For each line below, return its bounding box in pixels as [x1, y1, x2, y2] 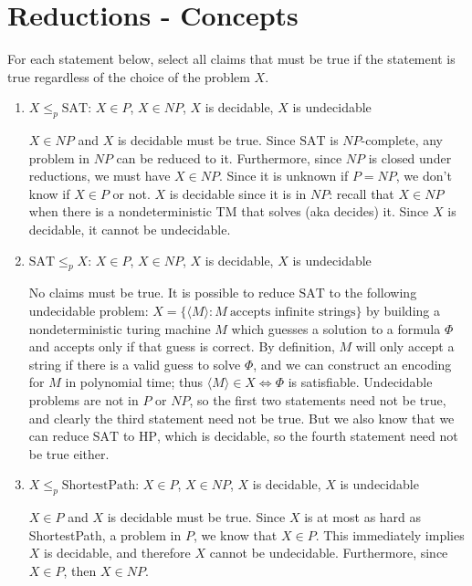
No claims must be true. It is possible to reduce [28, 283, 295, 302]
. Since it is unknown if [218, 166, 349, 185]
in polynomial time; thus [65, 372, 204, 392]
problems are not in [28, 391, 139, 410]
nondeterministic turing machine [28, 319, 211, 338]
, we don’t [395, 166, 452, 185]
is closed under [368, 148, 452, 167]
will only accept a [355, 337, 455, 356]
